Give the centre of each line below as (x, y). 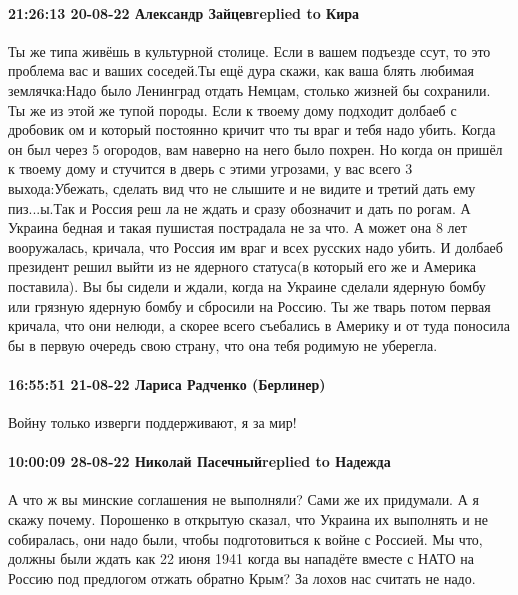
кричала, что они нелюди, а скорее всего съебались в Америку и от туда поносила (259, 325)
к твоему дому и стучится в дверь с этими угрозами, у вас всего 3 (210, 168)
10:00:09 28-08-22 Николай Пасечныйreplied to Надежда (199, 461)
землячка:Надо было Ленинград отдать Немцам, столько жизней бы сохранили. (249, 89)
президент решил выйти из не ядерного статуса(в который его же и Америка (242, 266)
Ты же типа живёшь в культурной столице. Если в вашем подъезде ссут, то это (249, 50)
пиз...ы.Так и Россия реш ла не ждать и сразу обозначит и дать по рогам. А (239, 207)
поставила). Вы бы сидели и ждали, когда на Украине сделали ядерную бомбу (247, 285)
